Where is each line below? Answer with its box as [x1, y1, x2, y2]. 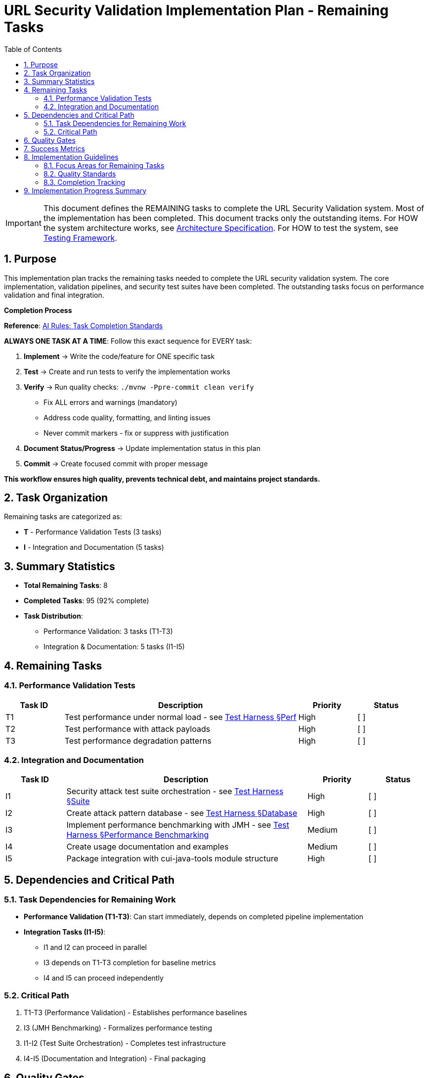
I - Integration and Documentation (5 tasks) [24, 543, 164, 552]
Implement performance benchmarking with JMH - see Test [66, 820, 289, 830]
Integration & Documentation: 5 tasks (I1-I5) [43, 642, 185, 651]
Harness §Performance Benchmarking [66, 830, 209, 840]
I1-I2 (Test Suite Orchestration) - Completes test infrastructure [24, 1039, 226, 1048]
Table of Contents [4, 45, 62, 53]
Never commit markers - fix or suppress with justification [43, 428, 229, 437]
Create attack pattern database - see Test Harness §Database [66, 808, 298, 818]
